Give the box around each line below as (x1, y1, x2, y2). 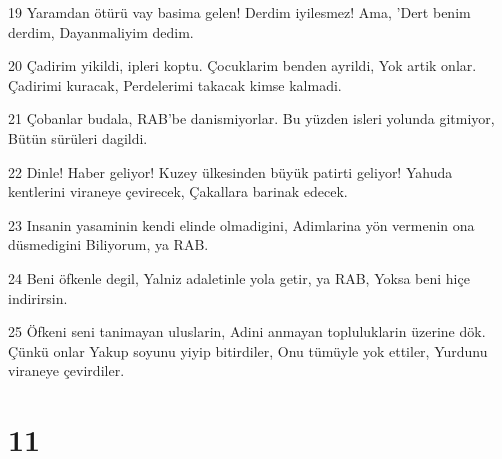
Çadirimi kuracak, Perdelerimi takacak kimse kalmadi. (8, 74, 342, 95)
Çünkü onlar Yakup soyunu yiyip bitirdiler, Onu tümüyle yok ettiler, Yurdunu (8, 340, 488, 361)
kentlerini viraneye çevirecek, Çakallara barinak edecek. (8, 181, 348, 202)
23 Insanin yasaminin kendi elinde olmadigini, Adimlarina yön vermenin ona (8, 214, 475, 235)
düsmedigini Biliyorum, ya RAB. (8, 234, 209, 255)
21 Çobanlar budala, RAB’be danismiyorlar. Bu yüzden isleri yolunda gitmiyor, (8, 108, 495, 129)
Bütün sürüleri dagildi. (8, 127, 148, 148)
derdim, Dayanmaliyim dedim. (8, 21, 194, 42)
